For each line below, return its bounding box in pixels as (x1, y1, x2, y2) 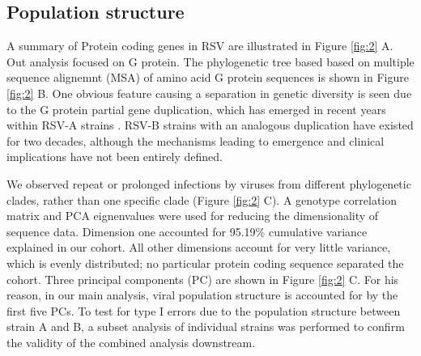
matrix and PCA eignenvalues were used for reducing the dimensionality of (6, 207, 379, 224)
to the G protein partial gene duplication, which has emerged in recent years (6, 100, 386, 117)
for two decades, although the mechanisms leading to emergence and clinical (6, 132, 385, 149)
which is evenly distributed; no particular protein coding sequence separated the (6, 254, 404, 271)
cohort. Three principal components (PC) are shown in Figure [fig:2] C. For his (6, 270, 399, 287)
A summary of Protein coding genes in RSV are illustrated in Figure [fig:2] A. (6, 37, 393, 54)
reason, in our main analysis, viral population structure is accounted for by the (6, 286, 398, 303)
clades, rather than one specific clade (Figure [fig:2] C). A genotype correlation (6, 191, 398, 208)
